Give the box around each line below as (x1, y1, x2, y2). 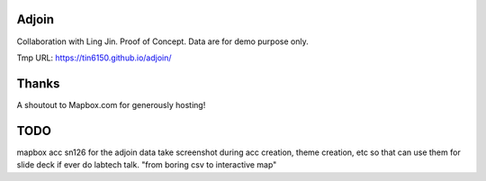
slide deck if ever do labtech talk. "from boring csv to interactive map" (16, 159, 277, 170)
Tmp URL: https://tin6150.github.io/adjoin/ (16, 52, 172, 63)
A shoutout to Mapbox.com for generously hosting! (16, 99, 206, 110)
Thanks (16, 76, 60, 91)
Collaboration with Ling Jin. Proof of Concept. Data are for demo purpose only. (16, 36, 310, 47)
